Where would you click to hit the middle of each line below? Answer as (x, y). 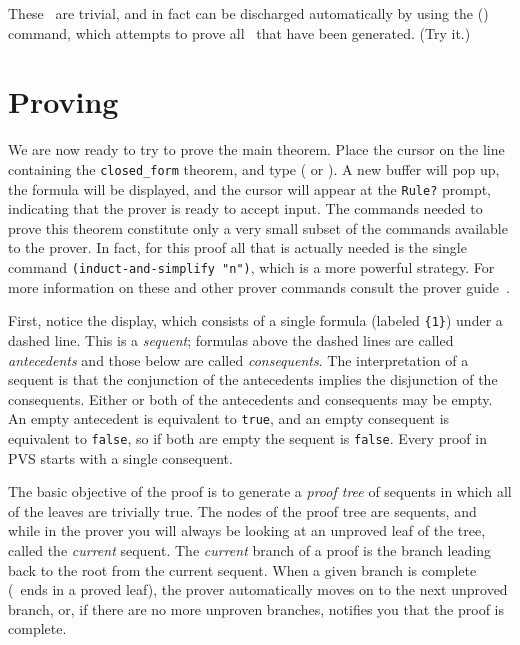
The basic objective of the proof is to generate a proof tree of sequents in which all (260, 491)
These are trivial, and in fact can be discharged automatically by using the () (248, 13)
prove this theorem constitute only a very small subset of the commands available (258, 227)
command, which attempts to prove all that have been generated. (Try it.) (239, 32)
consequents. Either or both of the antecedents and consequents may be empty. (250, 398)
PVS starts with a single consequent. (120, 457)
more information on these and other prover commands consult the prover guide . (259, 286)
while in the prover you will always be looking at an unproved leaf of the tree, (247, 530)
